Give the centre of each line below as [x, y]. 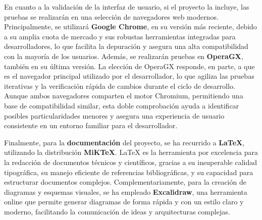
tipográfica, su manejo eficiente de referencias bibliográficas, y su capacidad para [129, 172]
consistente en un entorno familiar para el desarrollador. [91, 125]
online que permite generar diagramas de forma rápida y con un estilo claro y [124, 202]
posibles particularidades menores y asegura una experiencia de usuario [114, 115]
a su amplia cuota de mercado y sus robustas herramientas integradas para [120, 36]
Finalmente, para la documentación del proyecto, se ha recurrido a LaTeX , [124, 142]
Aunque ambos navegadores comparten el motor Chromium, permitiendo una [124, 96]
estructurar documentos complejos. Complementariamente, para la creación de [125, 182]
